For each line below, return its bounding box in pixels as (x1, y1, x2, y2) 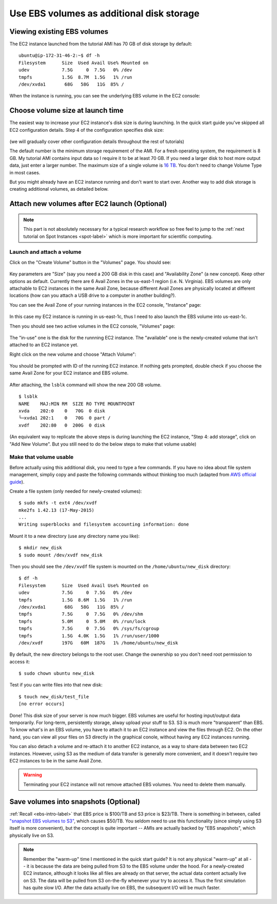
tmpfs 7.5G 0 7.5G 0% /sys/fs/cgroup (18, 626, 160, 632)
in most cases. (9, 169, 41, 175)
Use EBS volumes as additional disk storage (9, 8, 200, 19)
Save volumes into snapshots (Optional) (9, 797, 141, 806)
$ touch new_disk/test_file (18, 694, 89, 699)
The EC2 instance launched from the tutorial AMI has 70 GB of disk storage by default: (9, 41, 192, 47)
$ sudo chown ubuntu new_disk (18, 671, 95, 676)
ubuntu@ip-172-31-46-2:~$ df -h (18, 53, 100, 58)
